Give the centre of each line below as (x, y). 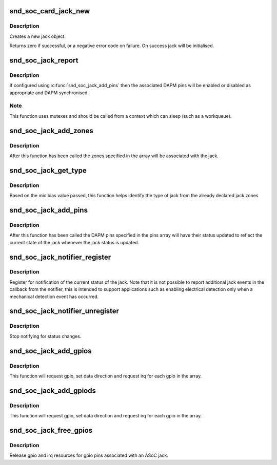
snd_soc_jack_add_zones (51, 131)
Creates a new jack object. (38, 36)
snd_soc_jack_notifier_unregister (64, 311)
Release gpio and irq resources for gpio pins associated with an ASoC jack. (89, 455)
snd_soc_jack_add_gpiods (53, 390)
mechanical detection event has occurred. (54, 297)
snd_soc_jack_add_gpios (51, 351)
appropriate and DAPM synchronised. (49, 93)
